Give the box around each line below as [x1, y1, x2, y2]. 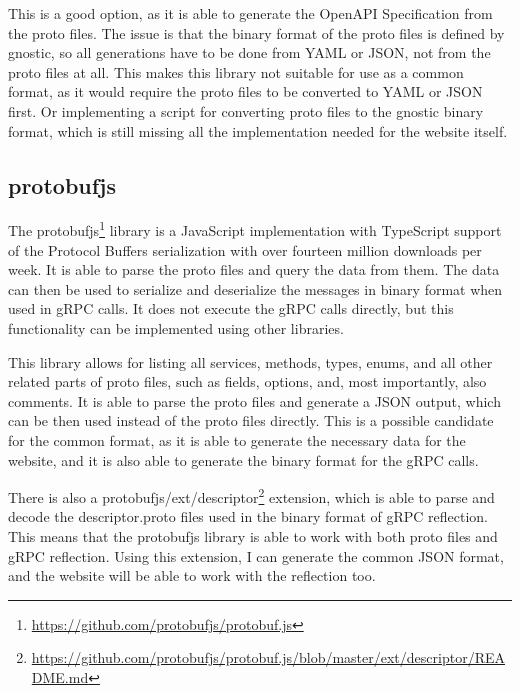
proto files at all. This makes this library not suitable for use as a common [8, 61, 464, 82]
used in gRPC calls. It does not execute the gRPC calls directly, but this [8, 298, 454, 319]
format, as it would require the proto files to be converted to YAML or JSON [8, 81, 483, 102]
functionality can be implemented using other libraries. [8, 317, 344, 338]
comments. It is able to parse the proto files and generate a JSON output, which [8, 390, 501, 411]
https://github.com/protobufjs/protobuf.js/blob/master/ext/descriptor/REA [31, 647, 505, 668]
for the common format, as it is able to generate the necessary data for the [8, 429, 466, 450]
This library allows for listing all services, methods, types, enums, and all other [8, 351, 493, 372]
